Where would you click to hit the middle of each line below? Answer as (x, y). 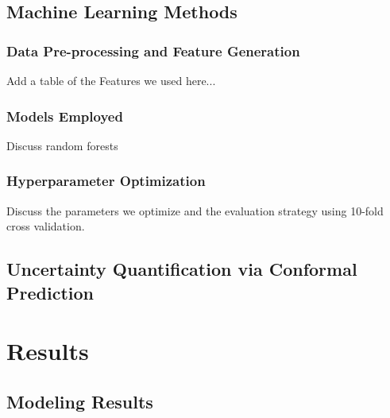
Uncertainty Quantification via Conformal (182, 269)
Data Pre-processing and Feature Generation (153, 50)
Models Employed (65, 116)
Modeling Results (80, 401)
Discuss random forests (62, 145)
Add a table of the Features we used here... (111, 80)
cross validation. (46, 226)
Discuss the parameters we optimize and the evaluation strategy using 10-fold (195, 210)
